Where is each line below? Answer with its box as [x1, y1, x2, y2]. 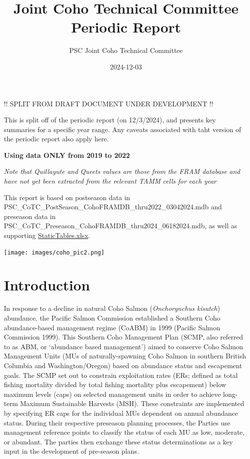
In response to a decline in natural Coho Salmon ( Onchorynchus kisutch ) [4, 303, 220, 313]
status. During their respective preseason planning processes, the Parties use [4, 417, 231, 427]
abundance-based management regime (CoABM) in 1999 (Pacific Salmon [4, 322, 220, 332]
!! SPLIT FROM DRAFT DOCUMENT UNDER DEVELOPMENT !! [4, 98, 214, 108]
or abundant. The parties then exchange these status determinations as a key [4, 436, 233, 446]
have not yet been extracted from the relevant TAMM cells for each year [4, 176, 217, 186]
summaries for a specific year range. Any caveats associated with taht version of [4, 124, 241, 134]
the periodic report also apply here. [4, 134, 109, 144]
